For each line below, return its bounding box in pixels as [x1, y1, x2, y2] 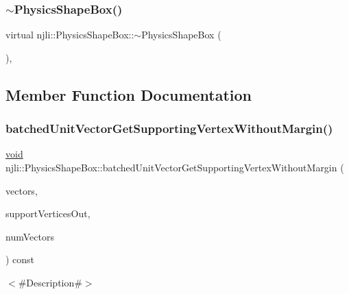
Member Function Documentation [5, 84, 252, 105]
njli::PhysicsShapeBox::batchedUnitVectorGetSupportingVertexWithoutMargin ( [5, 160, 344, 174]
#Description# [18, 275, 82, 289]
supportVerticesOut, [5, 206, 91, 221]
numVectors [5, 229, 54, 243]
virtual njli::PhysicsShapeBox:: [5, 27, 134, 42]
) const [5, 252, 35, 267]
